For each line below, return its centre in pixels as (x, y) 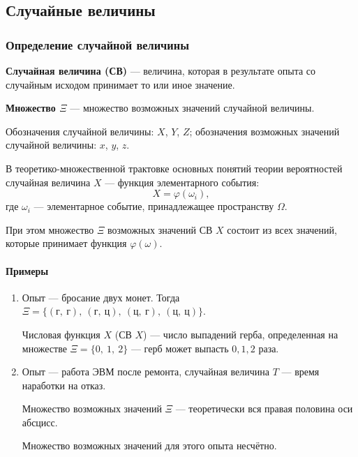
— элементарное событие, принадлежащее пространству (154, 206)
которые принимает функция (66, 243)
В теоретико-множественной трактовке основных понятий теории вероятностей (174, 168)
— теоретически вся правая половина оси (264, 409)
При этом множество (50, 229)
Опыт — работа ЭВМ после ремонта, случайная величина (146, 372)
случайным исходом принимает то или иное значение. (120, 84)
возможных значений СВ (160, 229)
